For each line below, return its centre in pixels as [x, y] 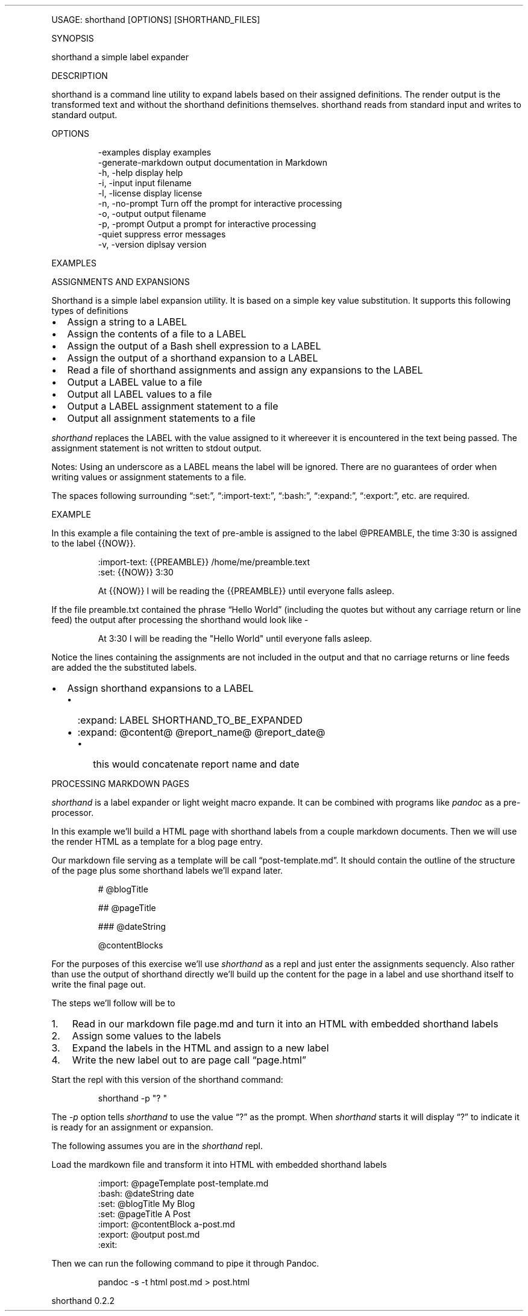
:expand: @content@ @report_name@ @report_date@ [201, 732]
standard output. [84, 115]
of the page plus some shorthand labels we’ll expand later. [167, 870]
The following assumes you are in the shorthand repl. [157, 1146]
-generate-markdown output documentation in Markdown [213, 162]
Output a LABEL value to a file [135, 382]
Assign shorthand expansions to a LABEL [160, 688]
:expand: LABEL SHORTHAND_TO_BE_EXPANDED [190, 720]
